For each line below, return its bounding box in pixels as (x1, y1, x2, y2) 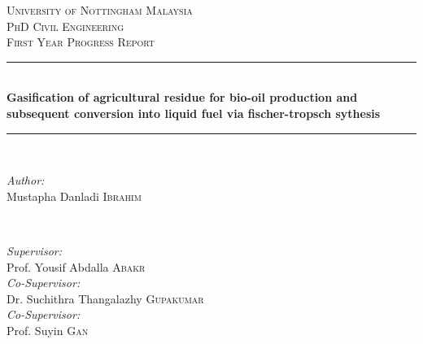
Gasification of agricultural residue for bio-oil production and (7, 89, 358, 106)
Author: (7, 172, 45, 189)
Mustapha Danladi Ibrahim (7, 187, 142, 204)
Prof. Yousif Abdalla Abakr (7, 258, 146, 275)
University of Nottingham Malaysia (7, 2, 193, 18)
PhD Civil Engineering (7, 17, 124, 34)
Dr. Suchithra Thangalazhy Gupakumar (7, 290, 204, 307)
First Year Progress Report (7, 33, 155, 50)
